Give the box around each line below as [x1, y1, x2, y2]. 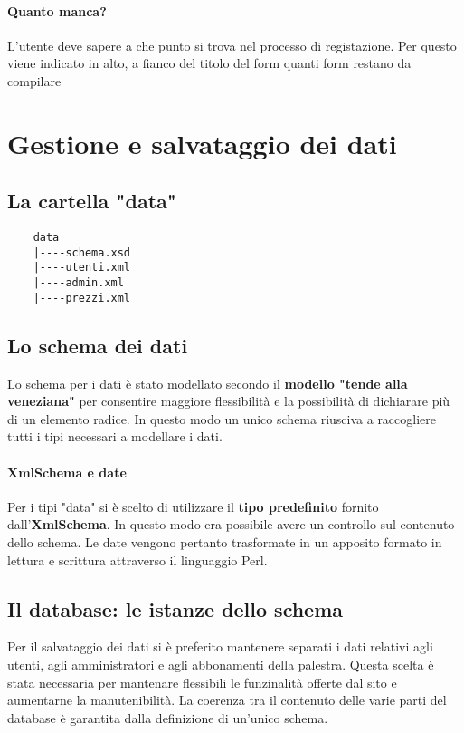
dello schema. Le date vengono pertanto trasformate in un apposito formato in [7, 533, 442, 551]
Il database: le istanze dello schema [7, 594, 344, 622]
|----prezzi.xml [33, 291, 131, 304]
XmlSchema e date [7, 462, 127, 481]
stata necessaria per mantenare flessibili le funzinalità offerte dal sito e [7, 672, 397, 691]
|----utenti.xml [33, 261, 131, 275]
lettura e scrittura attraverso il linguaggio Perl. [7, 550, 268, 569]
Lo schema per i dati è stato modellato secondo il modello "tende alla [7, 373, 408, 392]
